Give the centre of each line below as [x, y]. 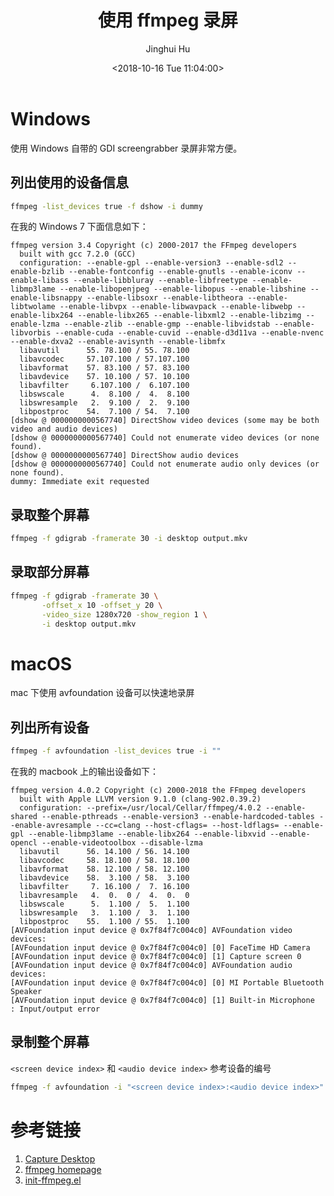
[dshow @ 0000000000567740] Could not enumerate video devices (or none [165, 438]
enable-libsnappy [46, 298]
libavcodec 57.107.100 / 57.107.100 [104, 359]
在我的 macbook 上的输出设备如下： [85, 771]
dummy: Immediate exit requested [80, 482]
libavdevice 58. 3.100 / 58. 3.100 [104, 878]
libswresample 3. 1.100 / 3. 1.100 [104, 913]
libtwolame [33, 307]
